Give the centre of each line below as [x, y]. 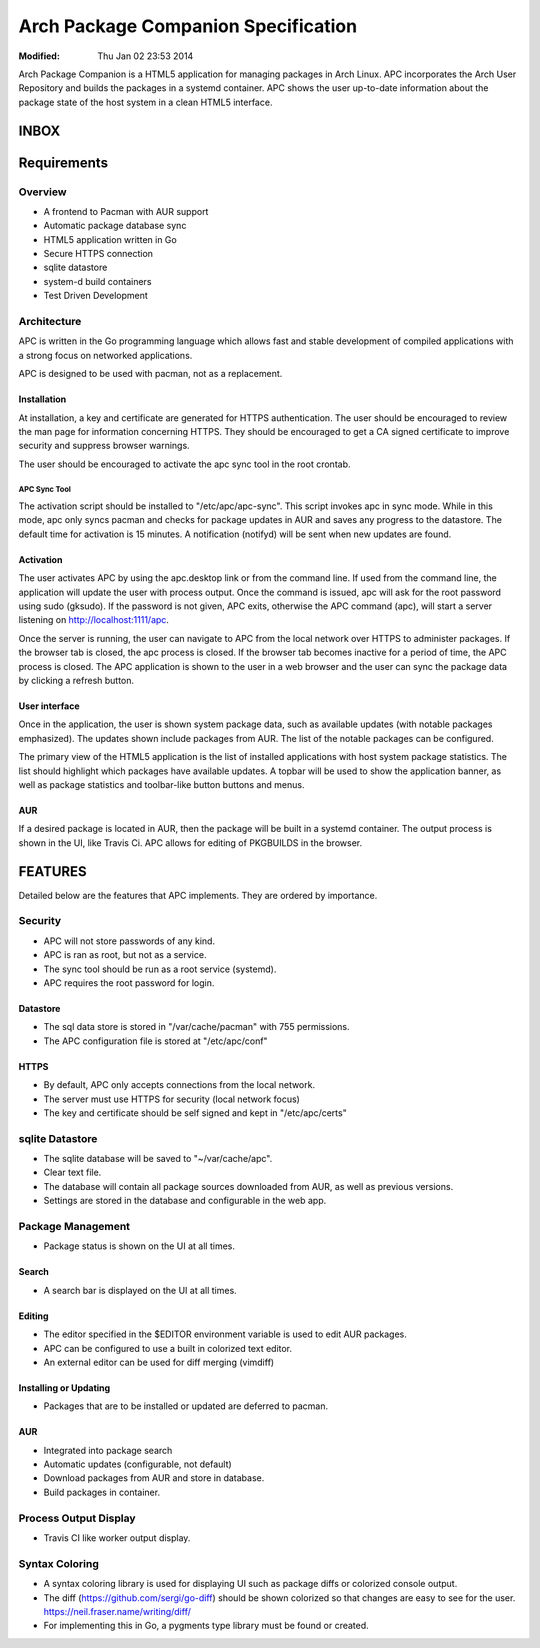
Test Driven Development [96, 296]
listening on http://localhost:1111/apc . [94, 620]
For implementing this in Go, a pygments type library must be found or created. [206, 1626]
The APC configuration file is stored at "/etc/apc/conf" [156, 1041]
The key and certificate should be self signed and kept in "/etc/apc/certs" [195, 1112]
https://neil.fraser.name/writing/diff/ [117, 1611]
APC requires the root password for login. [129, 982]
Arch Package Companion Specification [188, 26]
